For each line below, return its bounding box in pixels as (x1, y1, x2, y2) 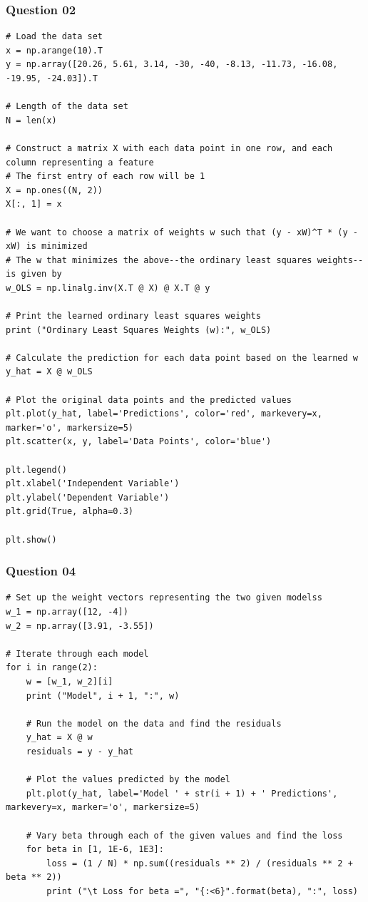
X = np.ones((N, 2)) (6, 185, 103, 195)
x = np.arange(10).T (6, 45, 103, 56)
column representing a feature (6, 157, 154, 168)
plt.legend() (6, 464, 67, 475)
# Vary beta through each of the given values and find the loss (26, 830, 343, 841)
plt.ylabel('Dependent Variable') (6, 492, 170, 503)
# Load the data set (6, 31, 103, 42)
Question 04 (6, 562, 76, 580)
